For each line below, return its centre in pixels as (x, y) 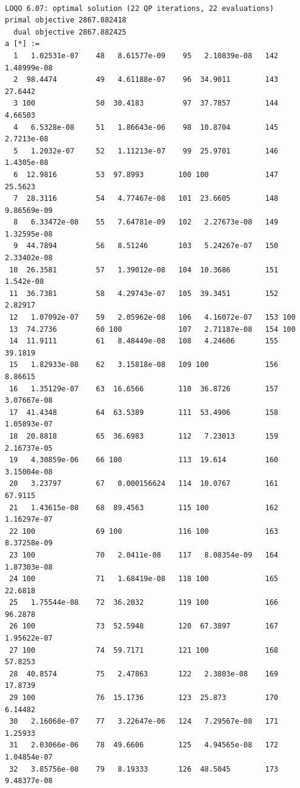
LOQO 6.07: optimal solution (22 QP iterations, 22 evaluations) (139, 8)
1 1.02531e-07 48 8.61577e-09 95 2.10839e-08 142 (146, 56)
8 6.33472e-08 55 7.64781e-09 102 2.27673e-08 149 (146, 222)
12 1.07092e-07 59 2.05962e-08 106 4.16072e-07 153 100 (152, 318)
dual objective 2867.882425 (70, 32)
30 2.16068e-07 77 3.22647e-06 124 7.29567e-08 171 (144, 722)
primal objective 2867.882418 (66, 20)
